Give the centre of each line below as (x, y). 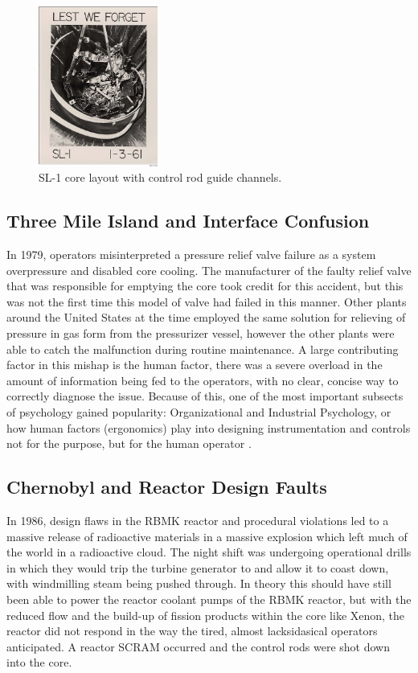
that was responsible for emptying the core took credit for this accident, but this (205, 286)
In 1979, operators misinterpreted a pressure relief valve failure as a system (191, 254)
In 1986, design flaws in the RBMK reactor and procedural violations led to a (198, 520)
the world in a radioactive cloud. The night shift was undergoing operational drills (209, 552)
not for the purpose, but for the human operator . (129, 443)
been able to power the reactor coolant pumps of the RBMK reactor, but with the (209, 599)
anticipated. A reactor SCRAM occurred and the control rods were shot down (199, 646)
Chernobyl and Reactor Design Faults (167, 487)
